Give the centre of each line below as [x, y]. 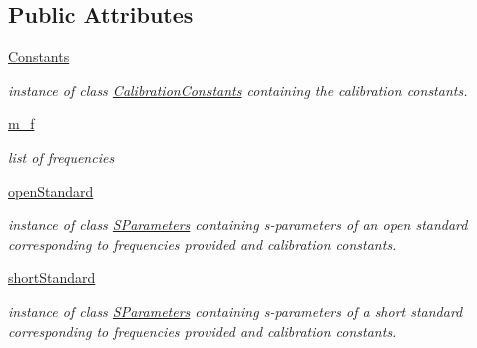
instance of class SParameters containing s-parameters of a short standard [235, 310]
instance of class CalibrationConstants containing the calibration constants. [238, 89]
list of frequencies [61, 156]
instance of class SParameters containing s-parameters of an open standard [238, 224]
